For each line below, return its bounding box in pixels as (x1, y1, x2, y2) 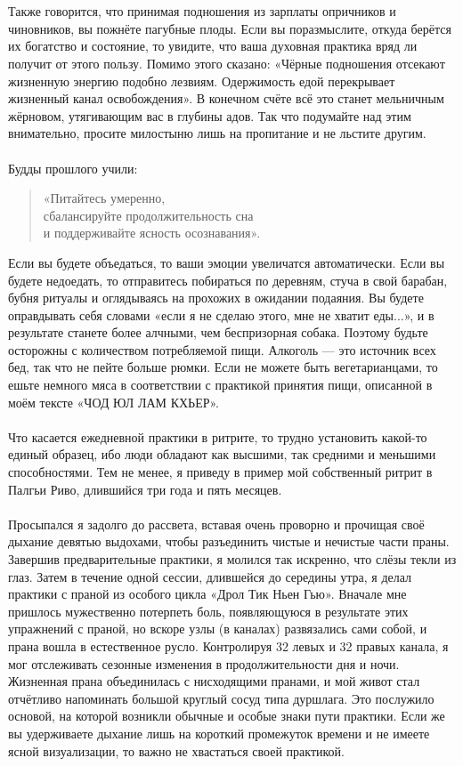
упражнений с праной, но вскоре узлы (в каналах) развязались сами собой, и (8, 619, 427, 638)
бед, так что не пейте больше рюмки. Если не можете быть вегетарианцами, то (8, 358, 438, 376)
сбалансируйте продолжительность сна (43, 206, 254, 224)
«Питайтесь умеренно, (43, 189, 166, 207)
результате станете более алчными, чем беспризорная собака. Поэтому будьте (8, 323, 428, 342)
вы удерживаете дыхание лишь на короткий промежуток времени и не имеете (8, 723, 430, 742)
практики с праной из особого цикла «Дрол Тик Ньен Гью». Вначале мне (8, 585, 407, 603)
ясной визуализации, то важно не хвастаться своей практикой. (8, 741, 345, 760)
